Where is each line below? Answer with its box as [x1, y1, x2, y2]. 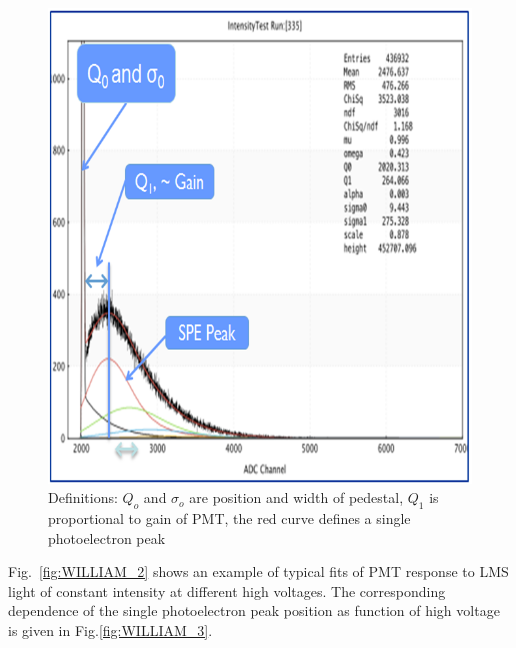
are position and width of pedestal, [189, 487, 404, 508]
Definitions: [48, 487, 118, 508]
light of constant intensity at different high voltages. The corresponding [8, 580, 446, 601]
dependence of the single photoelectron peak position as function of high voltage [8, 600, 500, 621]
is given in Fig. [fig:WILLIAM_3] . [8, 619, 213, 640]
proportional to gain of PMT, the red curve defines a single [48, 507, 411, 528]
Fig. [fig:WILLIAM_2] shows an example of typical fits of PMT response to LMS [8, 561, 509, 582]
